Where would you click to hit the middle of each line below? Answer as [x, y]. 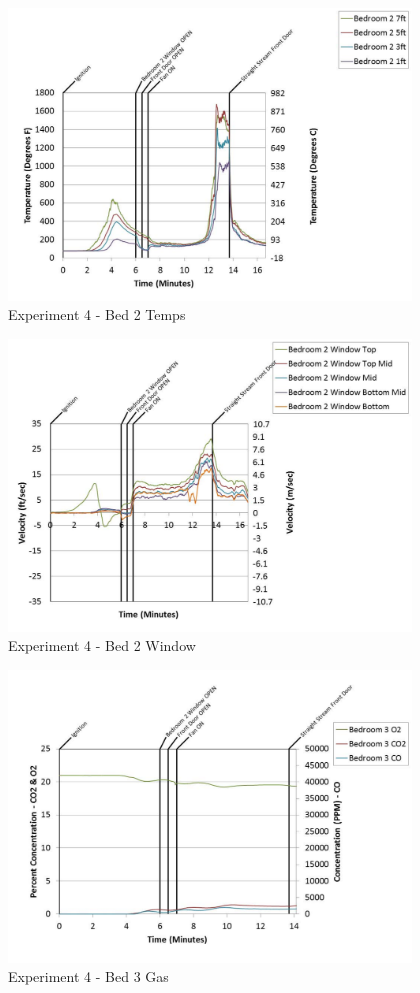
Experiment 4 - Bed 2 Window [102, 645]
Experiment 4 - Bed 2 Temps [97, 314]
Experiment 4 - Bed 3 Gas [88, 976]
